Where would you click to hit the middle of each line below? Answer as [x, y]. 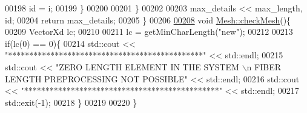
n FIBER [264, 66]
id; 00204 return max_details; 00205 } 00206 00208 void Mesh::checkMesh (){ [148, 20]
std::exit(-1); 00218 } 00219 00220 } [71, 102]
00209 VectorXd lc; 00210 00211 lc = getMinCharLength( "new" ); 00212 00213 [149, 32]
